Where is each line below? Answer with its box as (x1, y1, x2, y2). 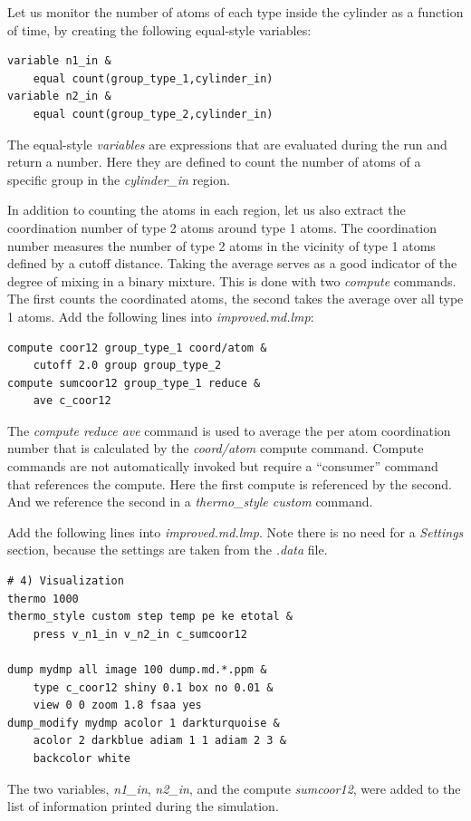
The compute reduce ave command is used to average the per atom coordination (7, 420, 451, 439)
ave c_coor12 (33, 394, 111, 408)
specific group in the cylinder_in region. (7, 169, 230, 188)
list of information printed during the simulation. (7, 797, 279, 816)
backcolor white (33, 751, 131, 765)
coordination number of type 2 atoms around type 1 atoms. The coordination (7, 217, 437, 237)
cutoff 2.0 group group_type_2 (33, 359, 222, 372)
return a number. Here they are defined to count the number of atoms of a (7, 152, 421, 171)
